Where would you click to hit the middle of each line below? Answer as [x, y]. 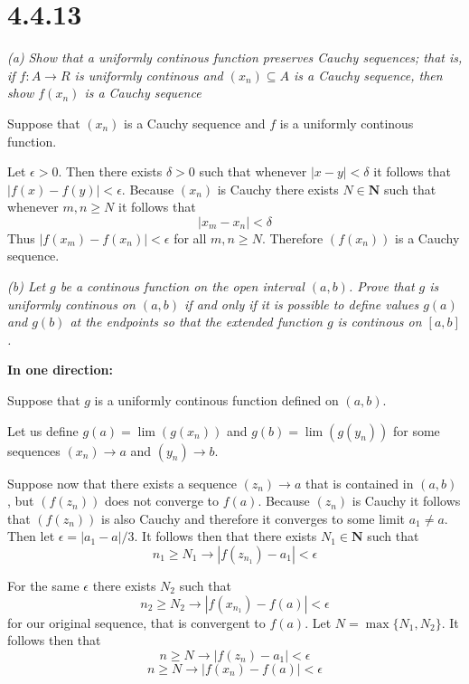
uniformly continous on [71, 304]
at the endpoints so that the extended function [196, 322]
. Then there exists [110, 171]
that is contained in [360, 483]
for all [190, 237]
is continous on [380, 322]
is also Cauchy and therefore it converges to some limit [253, 518]
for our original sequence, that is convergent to [136, 622]
